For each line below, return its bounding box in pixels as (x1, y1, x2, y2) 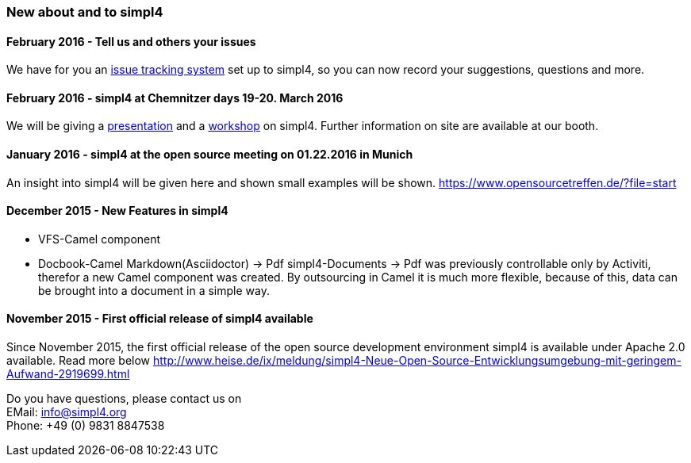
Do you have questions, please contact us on (6, 392, 242, 406)
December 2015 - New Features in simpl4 (6, 204, 228, 218)
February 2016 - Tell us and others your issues (6, 34, 256, 48)
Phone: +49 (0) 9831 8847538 (6, 419, 165, 433)
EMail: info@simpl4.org (6, 405, 127, 419)
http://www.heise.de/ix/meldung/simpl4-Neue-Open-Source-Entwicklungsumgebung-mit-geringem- (153, 354, 681, 368)
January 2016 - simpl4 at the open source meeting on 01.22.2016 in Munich (6, 147, 413, 162)
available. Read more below (6, 354, 151, 368)
